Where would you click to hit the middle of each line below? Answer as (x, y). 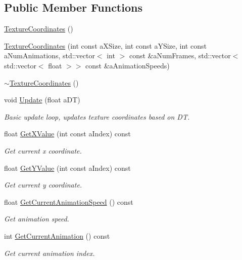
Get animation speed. (37, 219)
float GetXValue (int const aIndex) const (67, 134)
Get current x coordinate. (43, 150)
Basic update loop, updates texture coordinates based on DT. (97, 116)
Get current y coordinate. (43, 185)
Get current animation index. (50, 253)
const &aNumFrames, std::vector (180, 55)
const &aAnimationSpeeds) (128, 65)
